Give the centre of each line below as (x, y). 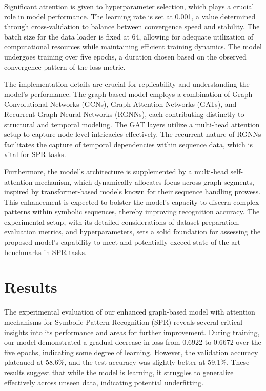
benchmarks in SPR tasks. (45, 252)
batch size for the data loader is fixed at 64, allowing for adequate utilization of (129, 36)
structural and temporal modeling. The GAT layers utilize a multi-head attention (132, 124)
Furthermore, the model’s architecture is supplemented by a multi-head (116, 171)
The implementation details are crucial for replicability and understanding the (127, 84)
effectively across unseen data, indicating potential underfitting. (104, 382)
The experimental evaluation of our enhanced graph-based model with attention (130, 312)
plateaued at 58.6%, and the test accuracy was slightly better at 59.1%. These (127, 362)
